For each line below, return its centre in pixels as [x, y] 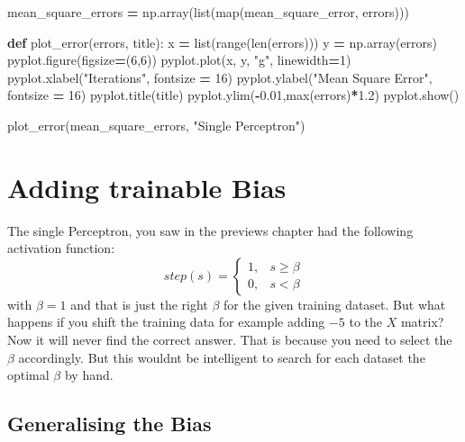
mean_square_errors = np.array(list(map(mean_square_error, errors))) [208, 12]
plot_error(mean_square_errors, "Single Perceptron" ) [156, 125]
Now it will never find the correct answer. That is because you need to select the [230, 340]
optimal [28, 375]
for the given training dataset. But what [335, 304]
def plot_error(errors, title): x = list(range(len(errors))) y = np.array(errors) [222, 42]
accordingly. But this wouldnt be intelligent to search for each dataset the [222, 357]
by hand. [89, 375]
